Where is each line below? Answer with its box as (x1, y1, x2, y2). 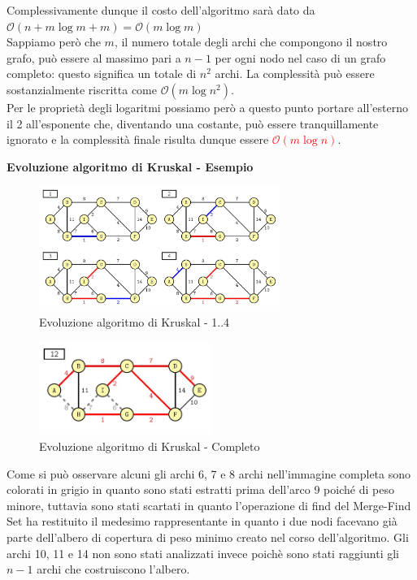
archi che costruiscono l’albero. (37, 561, 190, 578)
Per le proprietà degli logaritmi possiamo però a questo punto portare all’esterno (7, 98, 408, 115)
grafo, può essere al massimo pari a (7, 49, 181, 66)
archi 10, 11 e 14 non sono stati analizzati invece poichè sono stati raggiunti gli (7, 544, 399, 561)
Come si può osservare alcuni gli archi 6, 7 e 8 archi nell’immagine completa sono (7, 465, 411, 482)
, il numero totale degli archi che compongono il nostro (114, 33, 388, 50)
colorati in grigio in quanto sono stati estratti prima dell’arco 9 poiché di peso (7, 481, 394, 498)
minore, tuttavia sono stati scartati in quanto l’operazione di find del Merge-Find (7, 496, 411, 513)
